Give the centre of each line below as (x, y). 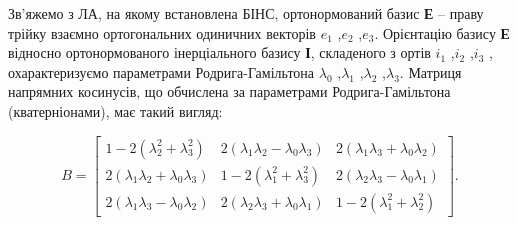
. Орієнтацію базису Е (442, 32)
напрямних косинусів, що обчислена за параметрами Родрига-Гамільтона (229, 91)
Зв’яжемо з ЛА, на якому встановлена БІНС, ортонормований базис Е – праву (246, 13)
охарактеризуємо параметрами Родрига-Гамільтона (161, 71)
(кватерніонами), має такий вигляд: (115, 110)
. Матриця (430, 71)
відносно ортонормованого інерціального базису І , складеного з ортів (219, 52)
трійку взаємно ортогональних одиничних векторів (162, 32)
